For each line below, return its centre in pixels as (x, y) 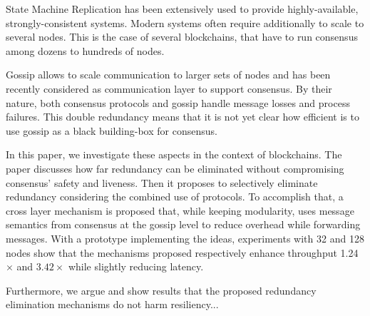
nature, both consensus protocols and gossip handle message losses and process (178, 102)
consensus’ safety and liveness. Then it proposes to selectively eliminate (162, 182)
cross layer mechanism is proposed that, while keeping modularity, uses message (180, 210)
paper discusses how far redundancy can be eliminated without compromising (175, 168)
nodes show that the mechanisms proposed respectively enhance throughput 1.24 (182, 252)
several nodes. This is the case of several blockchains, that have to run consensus (182, 37)
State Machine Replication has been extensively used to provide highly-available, (182, 9)
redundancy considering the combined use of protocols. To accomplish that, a (175, 197)
